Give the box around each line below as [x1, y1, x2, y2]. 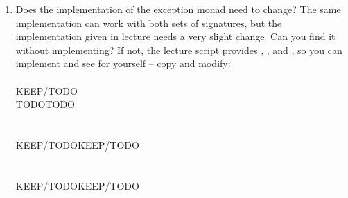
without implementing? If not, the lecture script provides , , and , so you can [15, 42, 342, 57]
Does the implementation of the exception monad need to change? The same [15, 2, 341, 16]
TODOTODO [15, 97, 75, 111]
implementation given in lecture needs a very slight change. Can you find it [15, 29, 336, 44]
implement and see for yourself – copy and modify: [15, 56, 231, 71]
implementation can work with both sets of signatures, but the [15, 15, 282, 30]
